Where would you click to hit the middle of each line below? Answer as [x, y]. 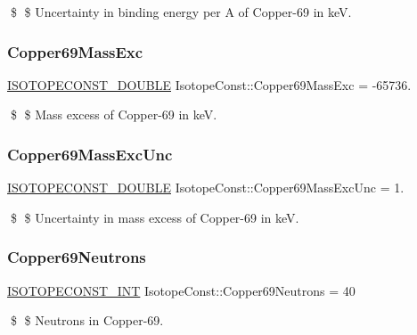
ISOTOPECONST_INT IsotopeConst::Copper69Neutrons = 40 [181, 290]
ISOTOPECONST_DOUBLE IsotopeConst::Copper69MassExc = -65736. [209, 84]
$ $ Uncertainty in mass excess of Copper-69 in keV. [155, 217]
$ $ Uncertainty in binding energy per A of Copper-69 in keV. [181, 12]
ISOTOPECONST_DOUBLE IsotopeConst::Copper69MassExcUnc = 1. [206, 188]
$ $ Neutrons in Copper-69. [87, 320]
